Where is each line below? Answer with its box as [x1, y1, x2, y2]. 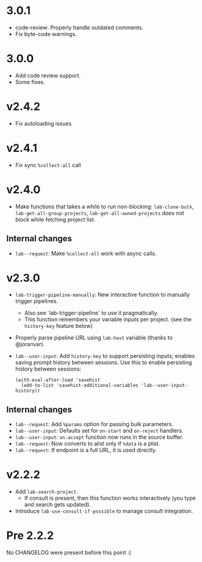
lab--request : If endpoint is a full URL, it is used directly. [15, 446, 157, 454]
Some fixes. [15, 78, 46, 85]
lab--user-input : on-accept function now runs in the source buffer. [15, 433, 184, 441]
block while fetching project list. [15, 216, 96, 223]
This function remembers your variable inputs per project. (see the [24, 316, 192, 323]
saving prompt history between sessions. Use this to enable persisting [15, 359, 192, 366]
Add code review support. [15, 71, 81, 79]
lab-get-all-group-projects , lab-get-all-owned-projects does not [15, 209, 184, 216]
